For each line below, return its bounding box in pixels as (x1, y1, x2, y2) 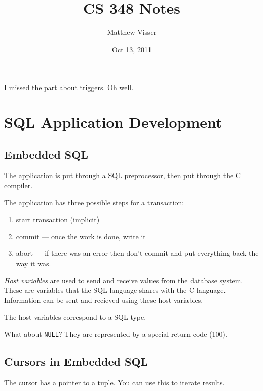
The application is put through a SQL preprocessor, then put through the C (4, 170, 241, 181)
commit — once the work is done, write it (16, 231, 146, 241)
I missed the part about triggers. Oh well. (4, 82, 134, 93)
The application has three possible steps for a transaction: (4, 197, 184, 207)
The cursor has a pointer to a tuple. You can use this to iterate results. (4, 377, 225, 387)
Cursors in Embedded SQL (4, 354, 148, 369)
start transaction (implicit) (16, 214, 100, 225)
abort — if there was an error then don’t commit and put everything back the (16, 248, 259, 258)
